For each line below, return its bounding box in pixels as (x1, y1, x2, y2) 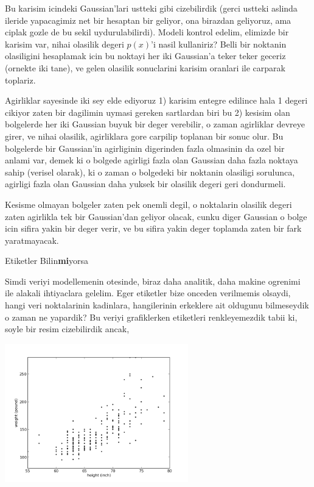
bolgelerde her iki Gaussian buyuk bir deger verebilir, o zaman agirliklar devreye (5, 118, 305, 130)
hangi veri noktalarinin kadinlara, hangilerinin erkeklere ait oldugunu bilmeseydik (5, 299, 309, 311)
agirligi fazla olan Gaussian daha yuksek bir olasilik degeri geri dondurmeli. (5, 177, 286, 190)
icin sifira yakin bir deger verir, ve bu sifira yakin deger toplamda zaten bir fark (5, 222, 302, 235)
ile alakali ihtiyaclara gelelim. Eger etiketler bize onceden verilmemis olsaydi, (5, 286, 291, 299)
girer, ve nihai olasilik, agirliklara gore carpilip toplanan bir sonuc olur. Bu (5, 129, 284, 142)
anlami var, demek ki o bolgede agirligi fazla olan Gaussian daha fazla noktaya (5, 154, 298, 166)
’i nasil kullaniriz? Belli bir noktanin (151, 37, 287, 50)
